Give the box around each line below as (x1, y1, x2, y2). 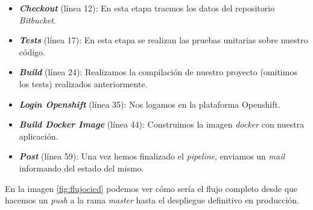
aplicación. (19, 129, 58, 142)
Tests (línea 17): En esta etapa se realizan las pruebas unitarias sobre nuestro (19, 34, 308, 46)
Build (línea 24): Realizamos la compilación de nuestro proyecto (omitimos (19, 66, 297, 78)
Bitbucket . (19, 13, 56, 26)
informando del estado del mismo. (19, 161, 144, 174)
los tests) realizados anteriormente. (19, 77, 148, 90)
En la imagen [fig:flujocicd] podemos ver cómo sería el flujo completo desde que (5, 182, 298, 194)
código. (19, 45, 45, 58)
